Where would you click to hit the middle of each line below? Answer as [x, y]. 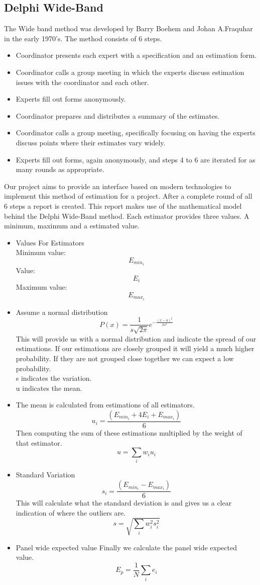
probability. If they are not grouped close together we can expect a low [125, 358]
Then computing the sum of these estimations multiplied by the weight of [129, 432]
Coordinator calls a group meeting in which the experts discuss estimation [130, 72]
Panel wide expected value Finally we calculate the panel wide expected [126, 547]
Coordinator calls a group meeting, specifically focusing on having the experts [136, 133]
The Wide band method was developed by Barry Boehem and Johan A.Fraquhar [128, 28]
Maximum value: [41, 287]
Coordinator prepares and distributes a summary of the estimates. [118, 115]
